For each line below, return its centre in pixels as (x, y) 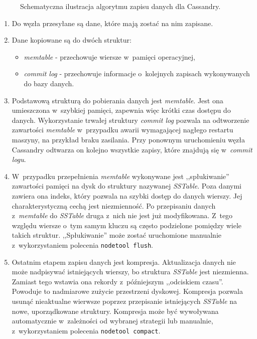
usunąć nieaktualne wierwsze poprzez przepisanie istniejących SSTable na (124, 301)
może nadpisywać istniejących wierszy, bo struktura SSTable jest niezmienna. (130, 272)
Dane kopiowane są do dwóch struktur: (72, 40)
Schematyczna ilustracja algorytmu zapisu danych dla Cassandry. (120, 6)
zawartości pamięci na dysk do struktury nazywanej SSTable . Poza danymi (126, 186)
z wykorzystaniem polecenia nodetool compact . (86, 330)
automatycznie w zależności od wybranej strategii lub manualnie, (112, 321)
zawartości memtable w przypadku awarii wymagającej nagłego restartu (122, 130)
